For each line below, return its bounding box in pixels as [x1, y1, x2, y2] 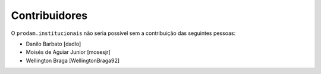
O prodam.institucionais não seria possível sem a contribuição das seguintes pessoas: [11, 30, 236, 37]
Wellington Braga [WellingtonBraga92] [26, 57, 120, 64]
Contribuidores [11, 9, 88, 22]
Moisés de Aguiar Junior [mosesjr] [26, 49, 111, 56]
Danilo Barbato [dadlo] [26, 40, 81, 47]
